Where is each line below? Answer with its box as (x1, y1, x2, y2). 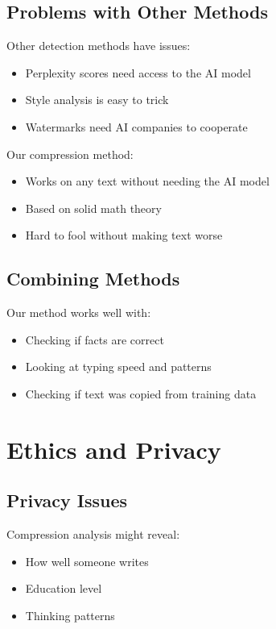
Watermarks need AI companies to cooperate (25, 118, 248, 135)
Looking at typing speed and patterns (25, 358, 212, 375)
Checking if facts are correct (25, 331, 164, 348)
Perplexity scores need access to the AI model (25, 64, 251, 81)
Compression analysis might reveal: (6, 526, 180, 543)
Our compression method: (6, 145, 134, 162)
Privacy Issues (6, 488, 128, 513)
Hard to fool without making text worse (25, 227, 223, 244)
